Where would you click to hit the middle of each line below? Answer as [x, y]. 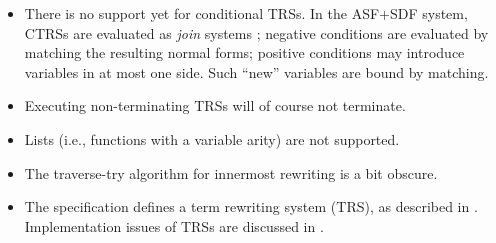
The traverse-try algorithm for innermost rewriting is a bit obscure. [231, 172]
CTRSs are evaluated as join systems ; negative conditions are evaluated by [256, 32]
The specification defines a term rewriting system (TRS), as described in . [251, 206]
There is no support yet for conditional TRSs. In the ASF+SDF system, [246, 13]
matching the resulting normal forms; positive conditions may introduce [244, 52]
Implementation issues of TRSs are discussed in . [174, 225]
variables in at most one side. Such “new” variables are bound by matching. [256, 71]
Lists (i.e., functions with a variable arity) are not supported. [212, 138]
